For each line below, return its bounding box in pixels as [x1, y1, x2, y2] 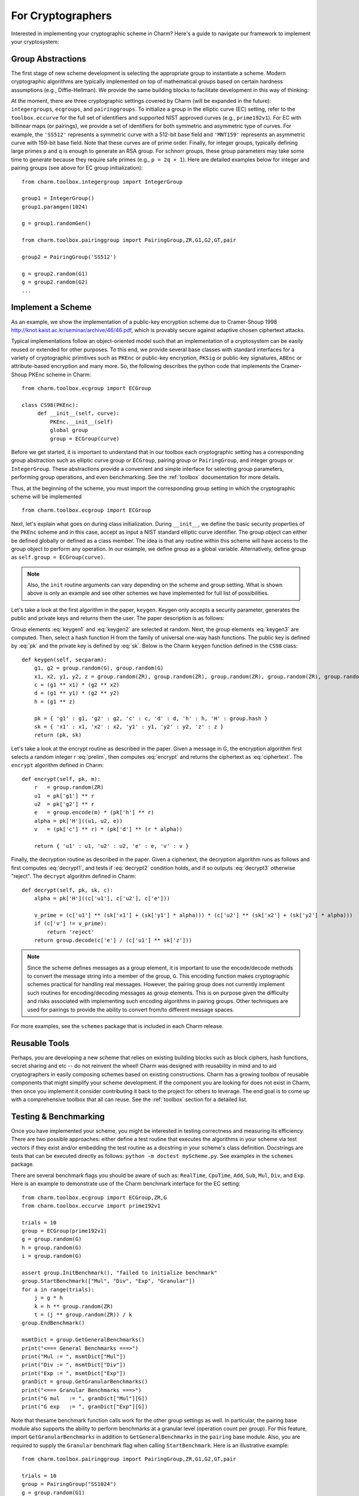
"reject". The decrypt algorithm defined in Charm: [11, 872, 136, 880]
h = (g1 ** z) [34, 698, 76, 705]
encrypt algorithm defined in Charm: [11, 762, 104, 769]
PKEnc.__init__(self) [50, 418, 114, 425]
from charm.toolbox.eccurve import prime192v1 [22, 1202, 161, 1209]
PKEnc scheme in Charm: [28, 371, 92, 378]
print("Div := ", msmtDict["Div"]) [22, 1361, 126, 1369]
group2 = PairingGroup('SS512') [22, 254, 117, 260]
